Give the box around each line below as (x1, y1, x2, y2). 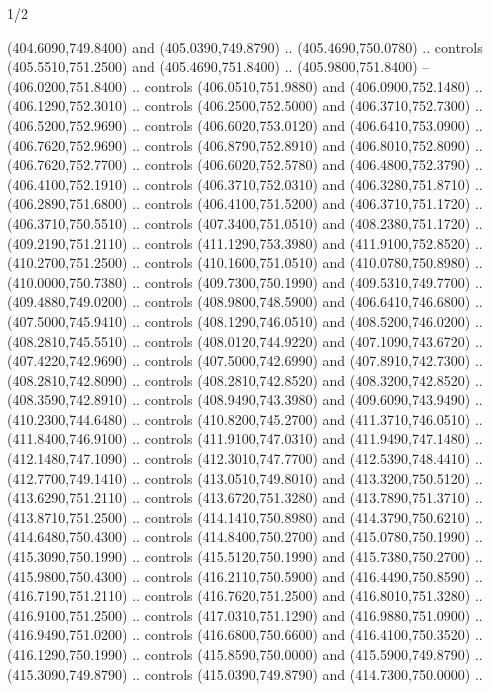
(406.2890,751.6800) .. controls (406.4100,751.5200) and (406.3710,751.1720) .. (7, 193, 483, 214)
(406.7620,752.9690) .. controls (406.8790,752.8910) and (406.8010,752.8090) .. (7, 134, 483, 155)
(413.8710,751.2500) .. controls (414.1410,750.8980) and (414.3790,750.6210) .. (7, 506, 483, 527)
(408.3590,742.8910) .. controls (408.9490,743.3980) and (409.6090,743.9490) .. (7, 389, 483, 410)
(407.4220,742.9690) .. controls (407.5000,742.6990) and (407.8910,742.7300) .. (7, 350, 483, 371)
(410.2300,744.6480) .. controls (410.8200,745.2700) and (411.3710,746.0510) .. (7, 408, 483, 429)
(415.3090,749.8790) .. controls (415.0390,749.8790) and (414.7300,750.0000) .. (7, 663, 483, 684)
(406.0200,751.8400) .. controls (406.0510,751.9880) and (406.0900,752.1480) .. (7, 75, 483, 96)
